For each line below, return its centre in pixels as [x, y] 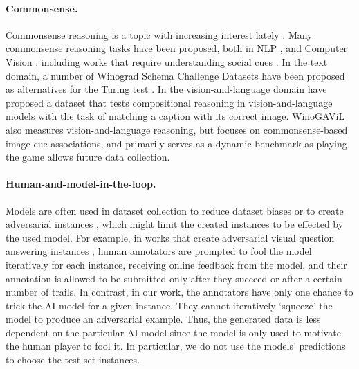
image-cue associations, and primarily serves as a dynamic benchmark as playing [176, 143]
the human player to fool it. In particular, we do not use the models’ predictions [176, 346]
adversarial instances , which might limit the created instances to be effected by [175, 224]
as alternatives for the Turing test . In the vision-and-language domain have [166, 89]
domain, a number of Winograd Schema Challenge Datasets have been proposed [175, 75]
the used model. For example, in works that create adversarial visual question [170, 237]
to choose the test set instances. [73, 360]
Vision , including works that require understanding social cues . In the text [167, 61]
